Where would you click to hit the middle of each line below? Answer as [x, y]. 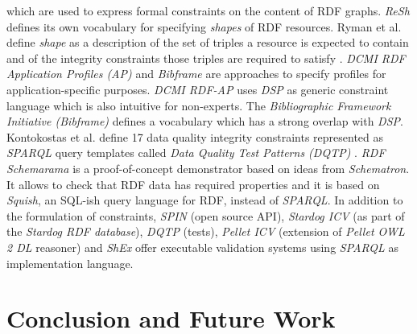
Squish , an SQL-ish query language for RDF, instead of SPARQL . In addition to [205, 200]
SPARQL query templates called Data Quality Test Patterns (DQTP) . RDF [196, 153]
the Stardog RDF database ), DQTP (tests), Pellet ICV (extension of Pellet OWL [206, 231]
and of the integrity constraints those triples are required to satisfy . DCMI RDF [206, 58]
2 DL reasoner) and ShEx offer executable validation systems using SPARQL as [203, 247]
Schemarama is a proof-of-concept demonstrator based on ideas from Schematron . [208, 168]
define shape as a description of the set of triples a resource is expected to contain [208, 42]
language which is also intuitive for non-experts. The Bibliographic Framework [199, 105]
